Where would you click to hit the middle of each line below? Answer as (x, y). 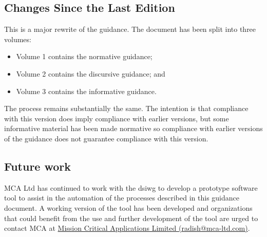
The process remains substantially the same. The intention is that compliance (126, 108)
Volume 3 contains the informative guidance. (86, 91)
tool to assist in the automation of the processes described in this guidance (122, 198)
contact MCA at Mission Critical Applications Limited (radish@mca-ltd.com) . (127, 228)
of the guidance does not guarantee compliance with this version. (106, 138)
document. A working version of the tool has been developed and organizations (128, 207)
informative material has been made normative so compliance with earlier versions (133, 128)
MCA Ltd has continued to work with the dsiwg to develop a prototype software (131, 187)
